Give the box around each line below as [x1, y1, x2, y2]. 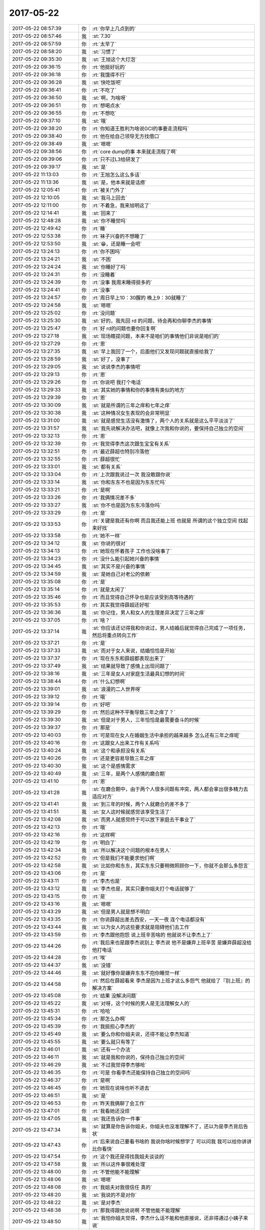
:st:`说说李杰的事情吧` [92, 363, 142, 370]
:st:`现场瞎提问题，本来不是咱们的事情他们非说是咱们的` [92, 333, 220, 339]
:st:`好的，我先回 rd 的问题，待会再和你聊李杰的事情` [92, 317, 213, 324]
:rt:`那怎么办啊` [92, 1015, 127, 1022]
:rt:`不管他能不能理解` [92, 1168, 141, 1175]
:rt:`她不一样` [92, 532, 122, 539]
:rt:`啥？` [92, 616, 112, 623]
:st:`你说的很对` [92, 540, 127, 547]
